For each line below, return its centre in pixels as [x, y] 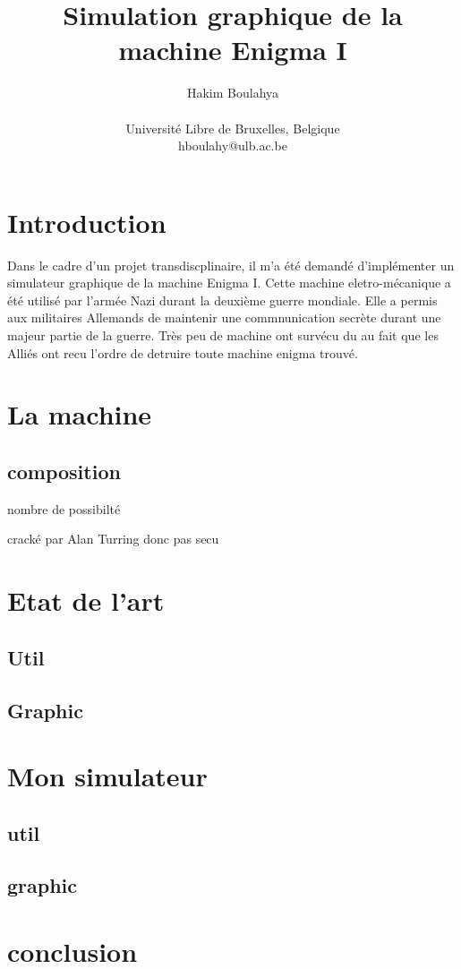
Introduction [87, 222]
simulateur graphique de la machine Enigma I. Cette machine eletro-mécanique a [229, 283]
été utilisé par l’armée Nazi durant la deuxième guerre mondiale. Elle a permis [222, 300]
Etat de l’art [86, 600]
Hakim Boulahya [233, 93]
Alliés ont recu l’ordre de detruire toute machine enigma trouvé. [183, 352]
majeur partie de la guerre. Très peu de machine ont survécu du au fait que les [223, 335]
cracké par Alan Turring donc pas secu [113, 539]
